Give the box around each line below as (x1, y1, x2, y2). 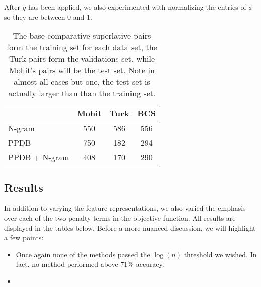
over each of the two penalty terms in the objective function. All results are (4, 212, 236, 223)
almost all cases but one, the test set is (14, 76, 150, 88)
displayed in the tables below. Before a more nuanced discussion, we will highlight (4, 222, 256, 233)
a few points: (4, 232, 44, 243)
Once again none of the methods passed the (16, 249, 150, 259)
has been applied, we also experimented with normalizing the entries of (28, 2, 246, 12)
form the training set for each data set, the (7, 41, 157, 53)
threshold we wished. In (184, 249, 257, 259)
